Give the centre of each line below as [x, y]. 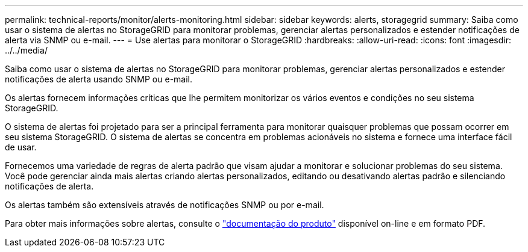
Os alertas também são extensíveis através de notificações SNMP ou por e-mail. [165, 205]
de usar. [21, 147]
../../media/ [26, 50]
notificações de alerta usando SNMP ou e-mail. [99, 79]
